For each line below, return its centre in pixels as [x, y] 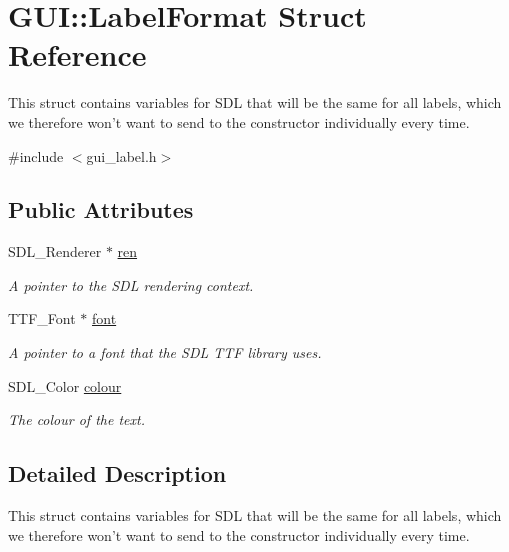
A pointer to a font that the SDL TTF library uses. [165, 352]
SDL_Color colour [65, 385]
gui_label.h [121, 155]
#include [36, 155]
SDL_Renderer [55, 251]
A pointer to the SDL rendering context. [131, 284]
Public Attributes [101, 209]
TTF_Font [42, 318]
